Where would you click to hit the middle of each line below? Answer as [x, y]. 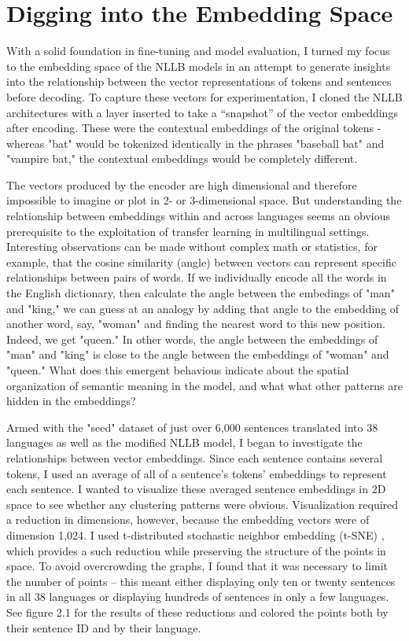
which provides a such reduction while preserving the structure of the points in [196, 550]
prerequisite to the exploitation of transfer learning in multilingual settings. [188, 231]
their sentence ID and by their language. [104, 627]
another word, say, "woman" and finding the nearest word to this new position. [196, 324]
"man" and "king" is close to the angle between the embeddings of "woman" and [198, 354]
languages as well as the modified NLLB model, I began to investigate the [184, 442]
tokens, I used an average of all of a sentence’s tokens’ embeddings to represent [197, 473]
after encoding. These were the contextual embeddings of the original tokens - [194, 128]
